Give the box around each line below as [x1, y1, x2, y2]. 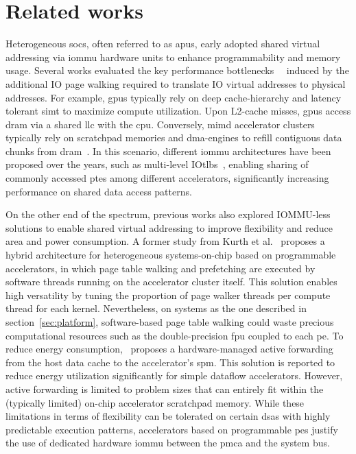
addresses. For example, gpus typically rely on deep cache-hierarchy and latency [5, 90, 342, 104]
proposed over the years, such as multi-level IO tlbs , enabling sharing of [5, 157, 309, 171]
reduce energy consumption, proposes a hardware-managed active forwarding [5, 342, 333, 356]
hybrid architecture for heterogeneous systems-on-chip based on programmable [5, 248, 336, 262]
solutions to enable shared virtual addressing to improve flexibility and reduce [5, 220, 333, 235]
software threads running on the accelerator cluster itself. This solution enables [5, 274, 337, 289]
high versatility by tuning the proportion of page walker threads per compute [5, 287, 331, 302]
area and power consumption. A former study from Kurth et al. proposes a [5, 234, 325, 248]
